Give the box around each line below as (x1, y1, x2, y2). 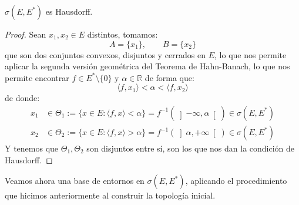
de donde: (5, 92, 40, 104)
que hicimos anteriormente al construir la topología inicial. (5, 189, 216, 201)
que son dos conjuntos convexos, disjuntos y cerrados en (5, 48, 206, 61)
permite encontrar (5, 71, 69, 83)
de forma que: (145, 71, 194, 83)
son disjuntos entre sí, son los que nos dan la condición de (86, 142, 295, 154)
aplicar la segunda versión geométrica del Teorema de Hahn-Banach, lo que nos (5, 60, 290, 72)
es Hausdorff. (45, 5, 93, 17)
